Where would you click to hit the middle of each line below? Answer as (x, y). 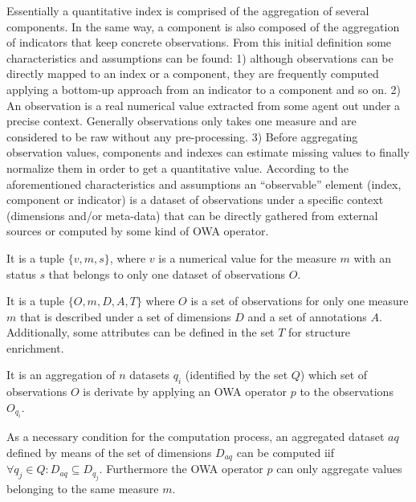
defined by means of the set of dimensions (109, 452)
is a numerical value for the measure (247, 257)
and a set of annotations (307, 316)
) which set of (334, 375)
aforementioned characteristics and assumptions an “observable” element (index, (204, 184)
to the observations (347, 392)
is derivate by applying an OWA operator (185, 392)
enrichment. (35, 347)
